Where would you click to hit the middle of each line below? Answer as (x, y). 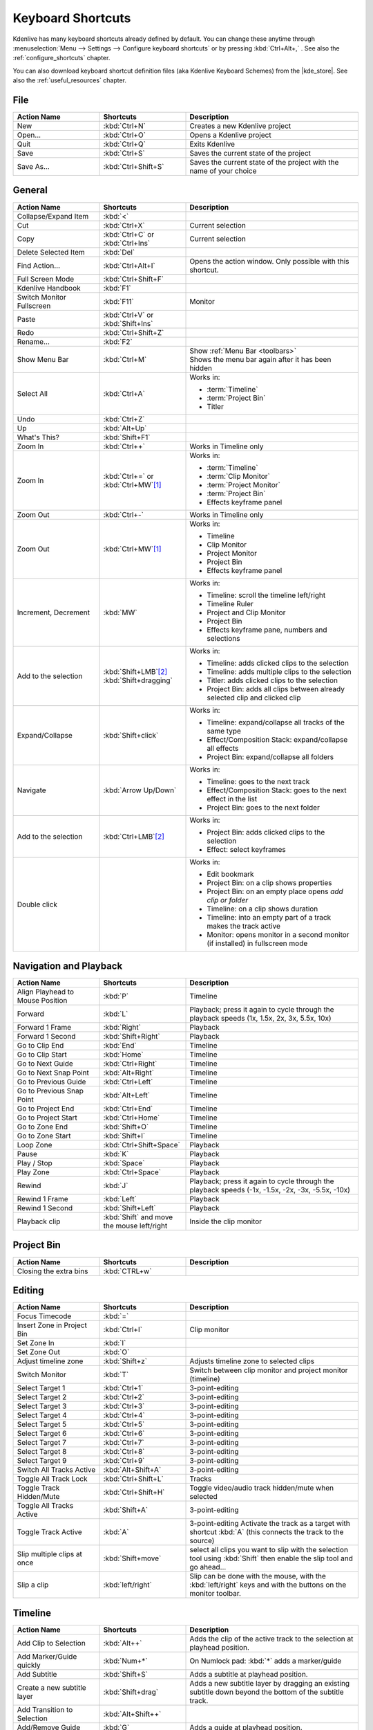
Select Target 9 (42, 1461)
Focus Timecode (44, 1316)
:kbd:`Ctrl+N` (125, 126)
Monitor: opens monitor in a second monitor (278, 934)
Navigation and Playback (68, 966)
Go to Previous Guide (51, 1082)
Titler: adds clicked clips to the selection (272, 680)
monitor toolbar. (216, 1594)
